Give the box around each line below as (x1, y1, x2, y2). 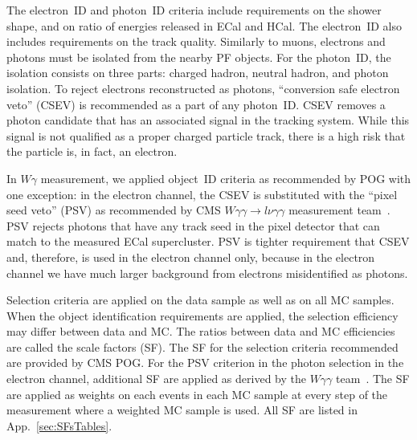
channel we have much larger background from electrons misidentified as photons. (6, 264, 408, 281)
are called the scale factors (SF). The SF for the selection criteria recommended (6, 338, 399, 355)
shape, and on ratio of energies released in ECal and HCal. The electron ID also (6, 17, 402, 34)
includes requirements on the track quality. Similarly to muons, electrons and (6, 33, 386, 50)
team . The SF (336, 370, 410, 387)
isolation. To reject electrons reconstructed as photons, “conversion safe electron (6, 79, 400, 96)
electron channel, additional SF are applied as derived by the (6, 370, 306, 387)
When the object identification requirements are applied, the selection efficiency (6, 307, 399, 324)
